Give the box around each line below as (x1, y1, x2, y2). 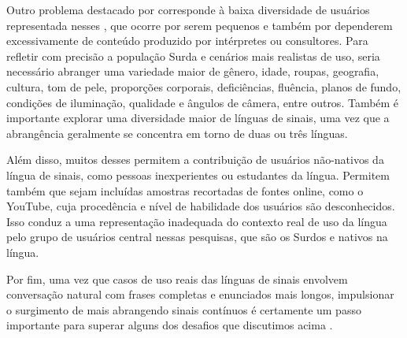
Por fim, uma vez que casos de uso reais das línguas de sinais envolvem (6, 270, 348, 287)
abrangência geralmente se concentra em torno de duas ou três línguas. (6, 124, 348, 141)
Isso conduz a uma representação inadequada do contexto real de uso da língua (6, 213, 387, 229)
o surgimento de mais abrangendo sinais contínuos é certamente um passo (6, 301, 361, 318)
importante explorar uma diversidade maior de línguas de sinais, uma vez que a (6, 110, 390, 126)
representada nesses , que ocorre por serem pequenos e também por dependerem (6, 17, 393, 33)
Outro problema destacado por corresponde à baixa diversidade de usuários (6, 2, 370, 17)
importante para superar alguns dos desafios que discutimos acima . (6, 317, 333, 333)
